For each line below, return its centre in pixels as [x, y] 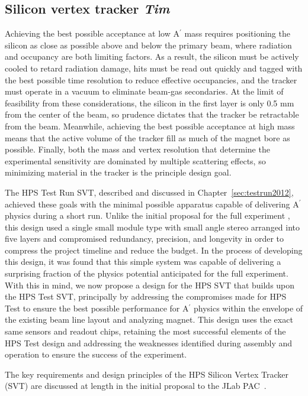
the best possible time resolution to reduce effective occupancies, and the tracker [151, 79]
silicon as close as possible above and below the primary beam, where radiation [148, 45]
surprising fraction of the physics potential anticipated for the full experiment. [147, 273]
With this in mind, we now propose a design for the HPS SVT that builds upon [150, 285]
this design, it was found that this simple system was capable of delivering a [143, 262]
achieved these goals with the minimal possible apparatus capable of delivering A [152, 204]
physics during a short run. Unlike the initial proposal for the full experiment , [147, 215]
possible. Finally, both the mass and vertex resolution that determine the [137, 149]
